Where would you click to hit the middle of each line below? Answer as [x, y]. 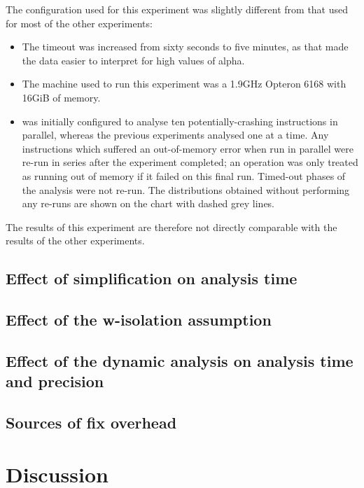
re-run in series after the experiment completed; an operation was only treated [190, 162]
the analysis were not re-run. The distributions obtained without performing [186, 189]
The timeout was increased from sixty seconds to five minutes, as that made [185, 47]
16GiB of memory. [61, 97]
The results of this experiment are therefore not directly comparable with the [171, 226]
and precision [55, 381]
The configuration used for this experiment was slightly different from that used [177, 9]
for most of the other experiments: [79, 23]
